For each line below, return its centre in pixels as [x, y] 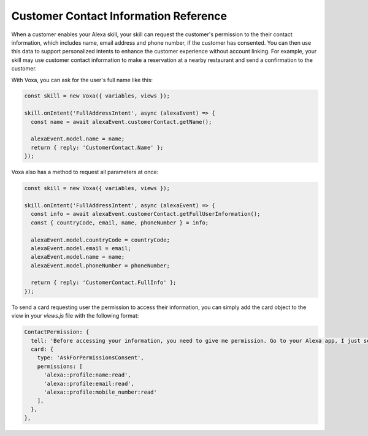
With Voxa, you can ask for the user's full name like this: [82, 80]
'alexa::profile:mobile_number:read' [101, 392]
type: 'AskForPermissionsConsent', [90, 358]
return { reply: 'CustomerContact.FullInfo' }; [104, 283]
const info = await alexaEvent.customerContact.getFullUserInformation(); [146, 214]
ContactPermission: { [57, 332]
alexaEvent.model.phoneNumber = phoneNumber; [100, 266]
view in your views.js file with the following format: [75, 316]
